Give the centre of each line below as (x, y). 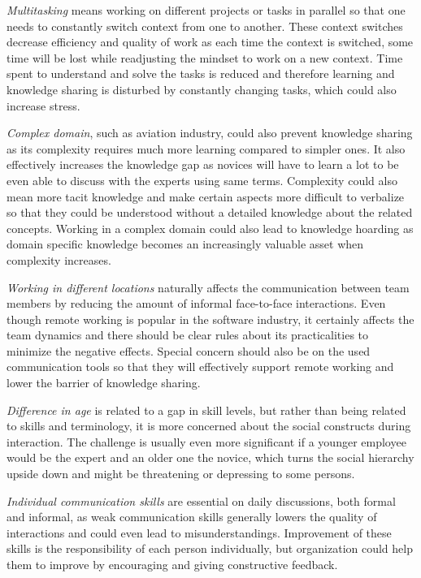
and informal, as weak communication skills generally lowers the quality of (192, 517)
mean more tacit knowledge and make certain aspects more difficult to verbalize (206, 196)
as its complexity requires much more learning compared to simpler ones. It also (206, 148)
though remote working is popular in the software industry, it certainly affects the (210, 319)
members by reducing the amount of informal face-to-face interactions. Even (196, 303)
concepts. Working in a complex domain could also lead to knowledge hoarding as (210, 228)
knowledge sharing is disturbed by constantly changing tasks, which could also (202, 89)
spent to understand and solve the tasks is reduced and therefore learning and (201, 73)
